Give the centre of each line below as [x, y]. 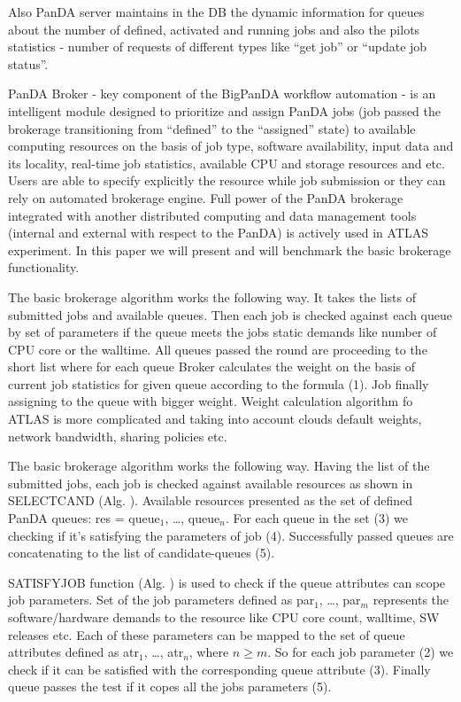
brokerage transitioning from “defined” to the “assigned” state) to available [212, 128]
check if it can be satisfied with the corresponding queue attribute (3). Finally [219, 669]
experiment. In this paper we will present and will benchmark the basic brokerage [230, 250]
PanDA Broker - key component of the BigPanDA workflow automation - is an [222, 94]
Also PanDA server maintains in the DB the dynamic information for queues [216, 12]
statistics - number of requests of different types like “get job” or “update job [218, 47]
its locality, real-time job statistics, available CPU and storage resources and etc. [227, 163]
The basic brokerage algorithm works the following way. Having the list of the [219, 466]
